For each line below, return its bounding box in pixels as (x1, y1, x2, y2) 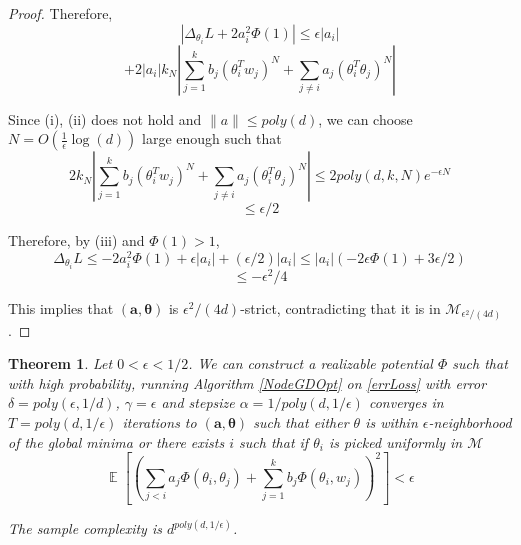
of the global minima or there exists (8, 431, 225, 452)
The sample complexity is (8, 518, 162, 539)
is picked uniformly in (328, 431, 463, 452)
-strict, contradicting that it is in (240, 298, 441, 319)
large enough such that (142, 128, 282, 149)
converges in (368, 392, 444, 413)
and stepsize (161, 392, 235, 413)
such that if (239, 431, 309, 452)
